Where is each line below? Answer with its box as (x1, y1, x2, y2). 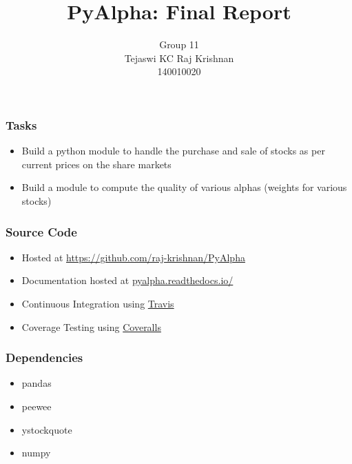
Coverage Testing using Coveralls (21, 319, 161, 334)
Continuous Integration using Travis (21, 296, 174, 310)
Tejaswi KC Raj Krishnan (124, 50, 234, 65)
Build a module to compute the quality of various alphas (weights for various (21, 180, 347, 194)
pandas (21, 376, 52, 390)
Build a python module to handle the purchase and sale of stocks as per (21, 143, 325, 158)
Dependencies (6, 349, 83, 366)
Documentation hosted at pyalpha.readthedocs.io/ (21, 273, 234, 288)
